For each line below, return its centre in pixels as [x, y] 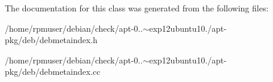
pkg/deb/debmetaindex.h [51, 40]
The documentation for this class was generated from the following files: [137, 8]
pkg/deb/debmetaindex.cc [53, 72]
